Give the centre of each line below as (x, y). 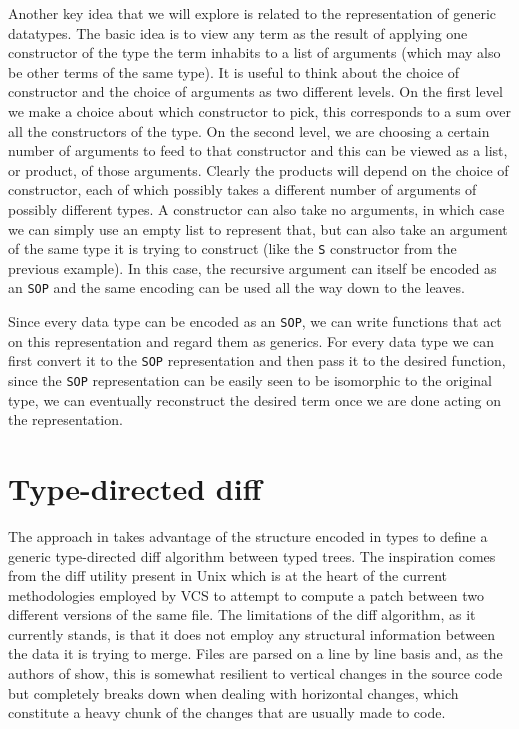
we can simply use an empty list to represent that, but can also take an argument (258, 228)
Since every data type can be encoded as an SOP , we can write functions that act (255, 321)
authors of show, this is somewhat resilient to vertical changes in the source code (255, 673)
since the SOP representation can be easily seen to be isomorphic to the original (250, 379)
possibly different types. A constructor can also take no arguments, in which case (256, 208)
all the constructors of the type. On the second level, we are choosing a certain (249, 130)
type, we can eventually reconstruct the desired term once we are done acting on (255, 399)
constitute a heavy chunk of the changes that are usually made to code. (227, 712)
